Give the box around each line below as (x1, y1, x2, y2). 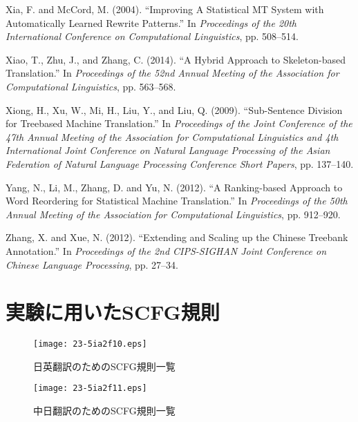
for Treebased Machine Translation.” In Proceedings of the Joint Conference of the (6, 116, 352, 131)
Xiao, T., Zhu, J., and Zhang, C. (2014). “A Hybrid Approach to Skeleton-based (6, 52, 346, 66)
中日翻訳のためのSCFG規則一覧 (33, 403, 176, 418)
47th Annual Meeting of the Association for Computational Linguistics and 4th (6, 129, 339, 144)
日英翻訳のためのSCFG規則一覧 (33, 358, 176, 373)
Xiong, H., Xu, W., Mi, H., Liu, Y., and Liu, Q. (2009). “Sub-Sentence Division (6, 102, 343, 117)
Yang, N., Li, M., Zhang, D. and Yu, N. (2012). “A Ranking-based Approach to (6, 180, 343, 194)
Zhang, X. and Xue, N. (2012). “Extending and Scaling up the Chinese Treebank (6, 230, 348, 244)
